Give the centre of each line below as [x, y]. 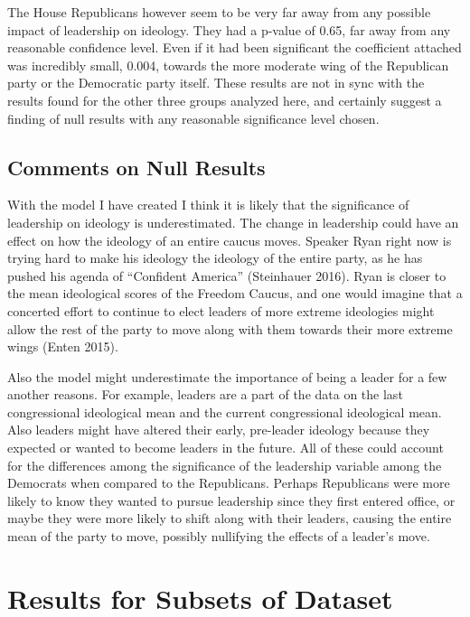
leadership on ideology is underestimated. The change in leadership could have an [233, 222]
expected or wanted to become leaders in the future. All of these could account [226, 448]
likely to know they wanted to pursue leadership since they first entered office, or [231, 500]
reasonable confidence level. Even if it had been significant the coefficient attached [235, 47]
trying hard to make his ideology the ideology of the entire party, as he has [215, 258]
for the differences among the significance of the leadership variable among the [225, 465]
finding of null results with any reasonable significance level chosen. [193, 118]
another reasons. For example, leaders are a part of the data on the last [205, 394]
